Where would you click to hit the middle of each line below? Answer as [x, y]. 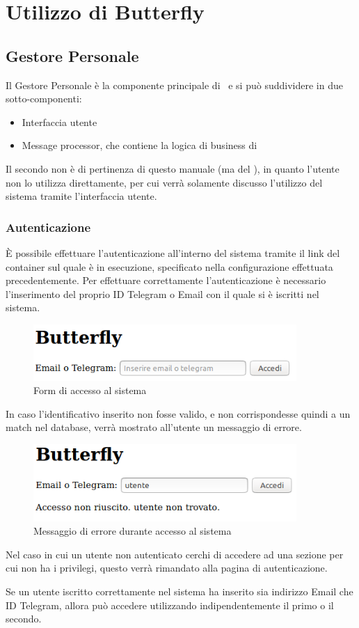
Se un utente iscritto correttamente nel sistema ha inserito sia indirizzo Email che [179, 591]
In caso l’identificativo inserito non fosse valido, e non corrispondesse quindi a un [178, 413]
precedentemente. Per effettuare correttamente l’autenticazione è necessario [166, 280]
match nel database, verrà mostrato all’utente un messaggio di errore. [154, 427]
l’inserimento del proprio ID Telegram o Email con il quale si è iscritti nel [162, 293]
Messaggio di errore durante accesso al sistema [133, 531]
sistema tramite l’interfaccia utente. [81, 196]
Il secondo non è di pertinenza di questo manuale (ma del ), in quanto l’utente [173, 168]
